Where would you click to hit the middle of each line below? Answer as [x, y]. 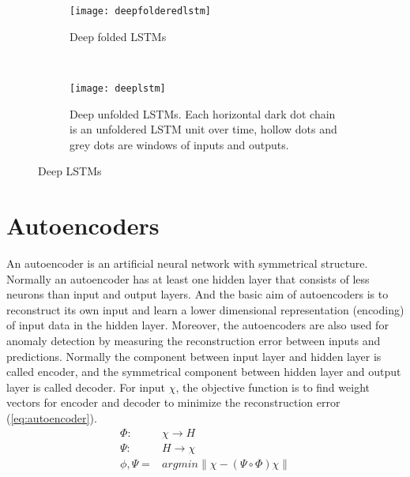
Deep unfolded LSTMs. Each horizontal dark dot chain [203, 113]
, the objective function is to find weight [273, 387]
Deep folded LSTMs [118, 36]
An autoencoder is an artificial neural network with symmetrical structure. [187, 263]
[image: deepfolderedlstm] [140, 11]
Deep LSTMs [70, 171]
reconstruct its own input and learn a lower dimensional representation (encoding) [205, 309]
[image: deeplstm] [118, 88]
